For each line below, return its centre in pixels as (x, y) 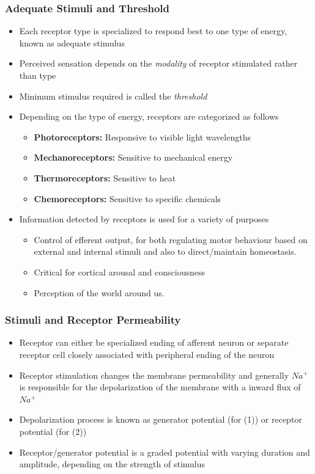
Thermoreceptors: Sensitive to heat (105, 177)
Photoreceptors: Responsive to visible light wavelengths (142, 137)
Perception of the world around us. (99, 292)
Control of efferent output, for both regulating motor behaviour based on (171, 239)
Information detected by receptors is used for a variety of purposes (144, 219)
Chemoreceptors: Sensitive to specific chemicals (128, 198)
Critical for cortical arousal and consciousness (119, 272)
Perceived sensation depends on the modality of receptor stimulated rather (158, 63)
